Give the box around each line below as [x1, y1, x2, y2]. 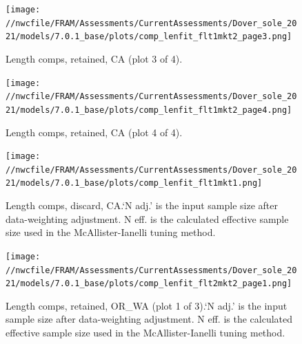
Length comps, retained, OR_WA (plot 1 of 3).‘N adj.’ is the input [6, 298, 288, 312]
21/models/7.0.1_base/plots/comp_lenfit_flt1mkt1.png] [6, 178, 263, 189]
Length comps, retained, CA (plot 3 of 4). [6, 51, 183, 65]
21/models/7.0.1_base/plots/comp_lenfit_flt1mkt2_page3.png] [6, 32, 292, 42]
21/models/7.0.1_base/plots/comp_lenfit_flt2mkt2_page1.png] [6, 279, 292, 289]
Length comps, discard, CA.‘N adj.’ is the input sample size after [6, 198, 278, 213]
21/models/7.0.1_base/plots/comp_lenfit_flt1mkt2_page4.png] [6, 105, 292, 115]
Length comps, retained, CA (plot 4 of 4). [6, 125, 183, 139]
